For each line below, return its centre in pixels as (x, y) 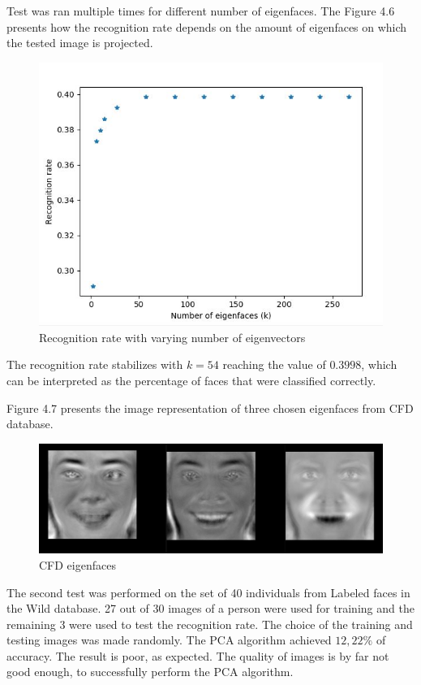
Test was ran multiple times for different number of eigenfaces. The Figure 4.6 (201, 11)
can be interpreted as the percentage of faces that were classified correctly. (191, 381)
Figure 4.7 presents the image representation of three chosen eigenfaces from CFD (210, 408)
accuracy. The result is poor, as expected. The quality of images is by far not (198, 655)
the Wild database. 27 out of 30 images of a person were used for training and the (210, 608)
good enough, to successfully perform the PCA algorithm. (150, 672)
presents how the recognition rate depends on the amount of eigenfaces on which (207, 26)
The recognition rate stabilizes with (95, 364)
